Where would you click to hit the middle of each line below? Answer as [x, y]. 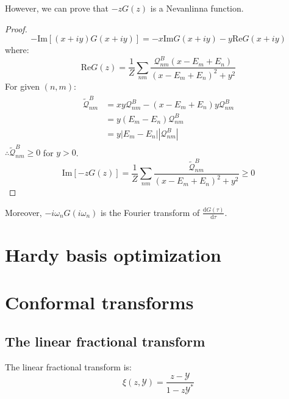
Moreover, [23, 212]
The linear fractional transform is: [68, 366]
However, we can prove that [57, 8]
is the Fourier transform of [150, 212]
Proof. [16, 28]
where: [17, 50]
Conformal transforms [99, 302]
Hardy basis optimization [113, 254]
